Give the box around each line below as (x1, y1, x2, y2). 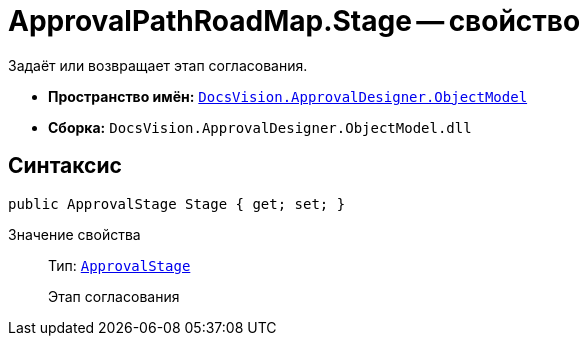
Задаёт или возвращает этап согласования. (8, 56, 308, 74)
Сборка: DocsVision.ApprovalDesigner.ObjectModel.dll (48, 118, 472, 136)
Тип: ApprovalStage (48, 256, 191, 274)
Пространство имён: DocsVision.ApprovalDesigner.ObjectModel (48, 87, 528, 105)
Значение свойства (8, 225, 141, 243)
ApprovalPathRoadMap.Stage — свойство (8, 4, 581, 38)
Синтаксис (8, 153, 122, 179)
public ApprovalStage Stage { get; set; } (8, 195, 346, 212)
